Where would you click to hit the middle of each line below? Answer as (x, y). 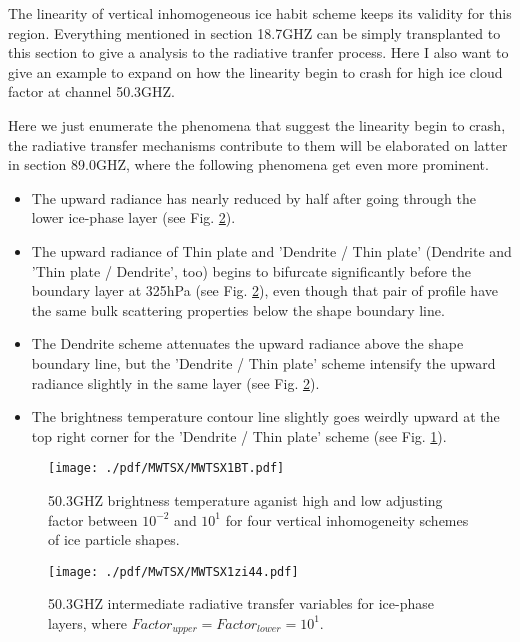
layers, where (88, 622)
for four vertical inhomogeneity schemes (347, 519)
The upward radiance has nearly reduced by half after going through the (253, 197)
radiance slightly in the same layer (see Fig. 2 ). (175, 382)
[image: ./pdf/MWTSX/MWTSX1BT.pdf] (166, 468)
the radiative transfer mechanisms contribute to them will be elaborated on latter (258, 144)
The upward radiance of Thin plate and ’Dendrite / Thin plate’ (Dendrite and (271, 250)
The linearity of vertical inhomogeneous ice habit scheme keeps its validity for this (260, 13)
